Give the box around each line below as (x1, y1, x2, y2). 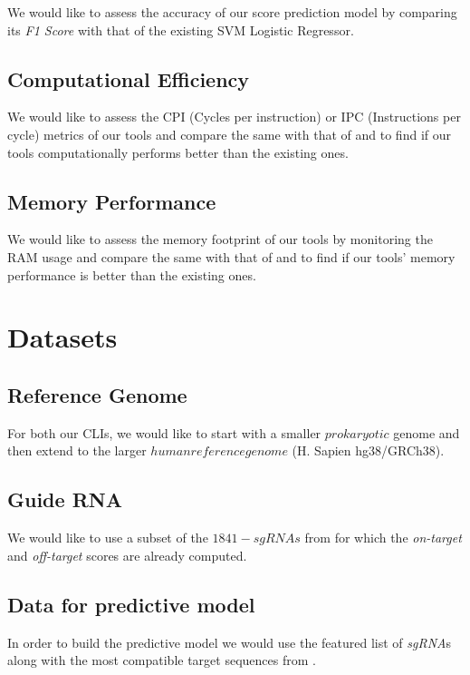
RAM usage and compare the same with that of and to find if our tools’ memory (7, 247, 456, 266)
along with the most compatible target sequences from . (7, 651, 316, 670)
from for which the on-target (304, 528, 462, 547)
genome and (393, 423, 460, 442)
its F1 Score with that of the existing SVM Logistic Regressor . (7, 20, 354, 39)
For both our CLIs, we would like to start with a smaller (7, 423, 321, 442)
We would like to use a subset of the (7, 528, 208, 547)
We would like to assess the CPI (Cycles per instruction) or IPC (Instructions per (7, 107, 461, 126)
